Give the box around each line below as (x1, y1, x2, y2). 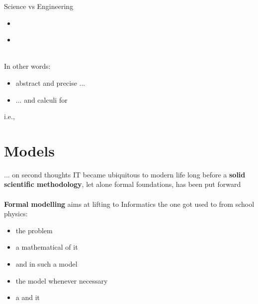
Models (4, 140, 55, 160)
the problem (15, 225, 53, 235)
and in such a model (15, 259, 78, 269)
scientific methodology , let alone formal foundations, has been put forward (4, 179, 241, 189)
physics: (4, 208, 28, 219)
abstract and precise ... (15, 77, 86, 88)
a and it (15, 292, 40, 303)
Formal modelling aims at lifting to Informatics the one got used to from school (4, 198, 255, 209)
